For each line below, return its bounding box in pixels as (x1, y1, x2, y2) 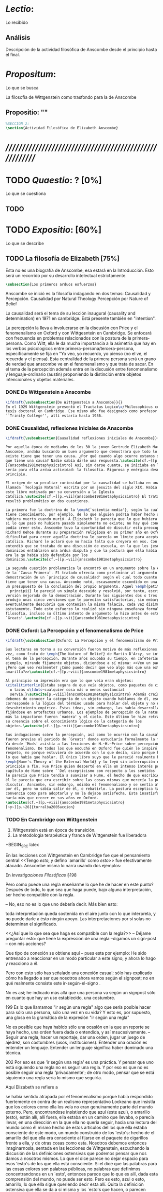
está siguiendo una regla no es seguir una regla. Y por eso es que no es (5, 1064, 149, 1070)
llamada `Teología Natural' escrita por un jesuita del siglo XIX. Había (5, 485, 158, 490)
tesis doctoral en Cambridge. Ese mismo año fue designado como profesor (5, 409, 158, 414)
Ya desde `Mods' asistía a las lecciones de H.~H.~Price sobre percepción (5, 741, 160, 746)
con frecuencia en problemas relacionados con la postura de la (5, 335, 132, 341)
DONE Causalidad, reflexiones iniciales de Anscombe (5, 425, 133, 432)
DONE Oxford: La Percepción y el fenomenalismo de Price (5, 627, 144, 634)
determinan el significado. (5, 921, 58, 927)
